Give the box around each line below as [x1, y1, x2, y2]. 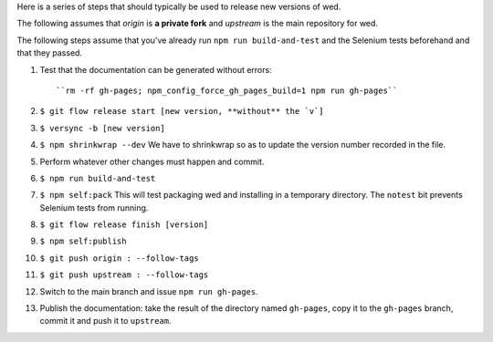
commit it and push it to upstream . [39, 316, 173, 326]
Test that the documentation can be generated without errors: [39, 64, 273, 75]
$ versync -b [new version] [39, 123, 166, 133]
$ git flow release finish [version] [39, 220, 209, 230]
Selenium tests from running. [39, 202, 149, 213]
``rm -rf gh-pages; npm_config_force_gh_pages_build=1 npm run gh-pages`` [56, 85, 398, 96]
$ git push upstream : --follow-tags [39, 270, 209, 280]
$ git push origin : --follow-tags [39, 253, 200, 264]
